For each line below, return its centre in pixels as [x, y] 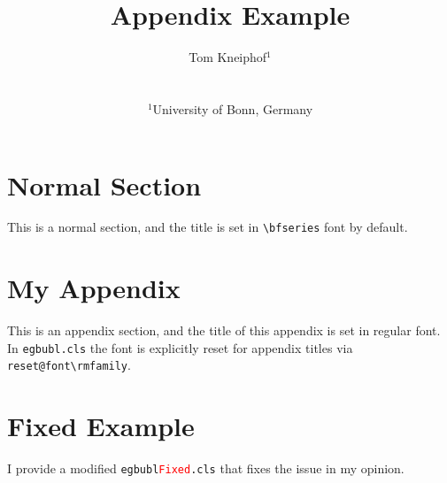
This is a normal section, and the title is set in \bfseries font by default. [208, 227]
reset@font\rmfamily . [69, 365]
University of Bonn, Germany [233, 108]
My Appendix [94, 288]
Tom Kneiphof [228, 57]
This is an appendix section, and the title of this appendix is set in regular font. [224, 330]
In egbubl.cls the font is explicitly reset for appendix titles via [180, 347]
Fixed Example [101, 426]
